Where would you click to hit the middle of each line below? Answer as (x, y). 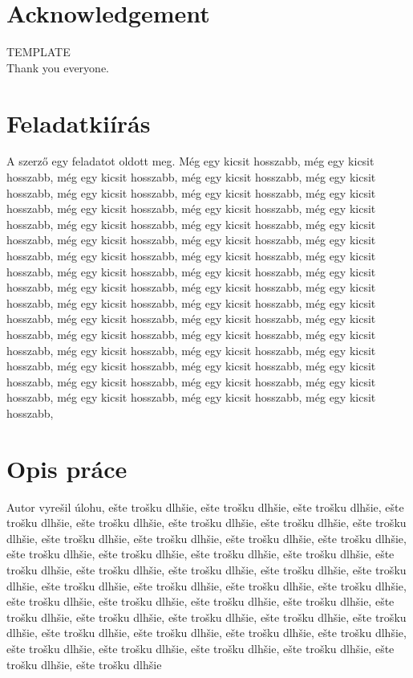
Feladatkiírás (79, 123)
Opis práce (67, 468)
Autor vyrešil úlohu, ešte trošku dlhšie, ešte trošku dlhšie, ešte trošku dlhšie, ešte (205, 506)
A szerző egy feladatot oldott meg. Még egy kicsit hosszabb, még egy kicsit (190, 161)
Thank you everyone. (58, 67)
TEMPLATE (38, 52)
